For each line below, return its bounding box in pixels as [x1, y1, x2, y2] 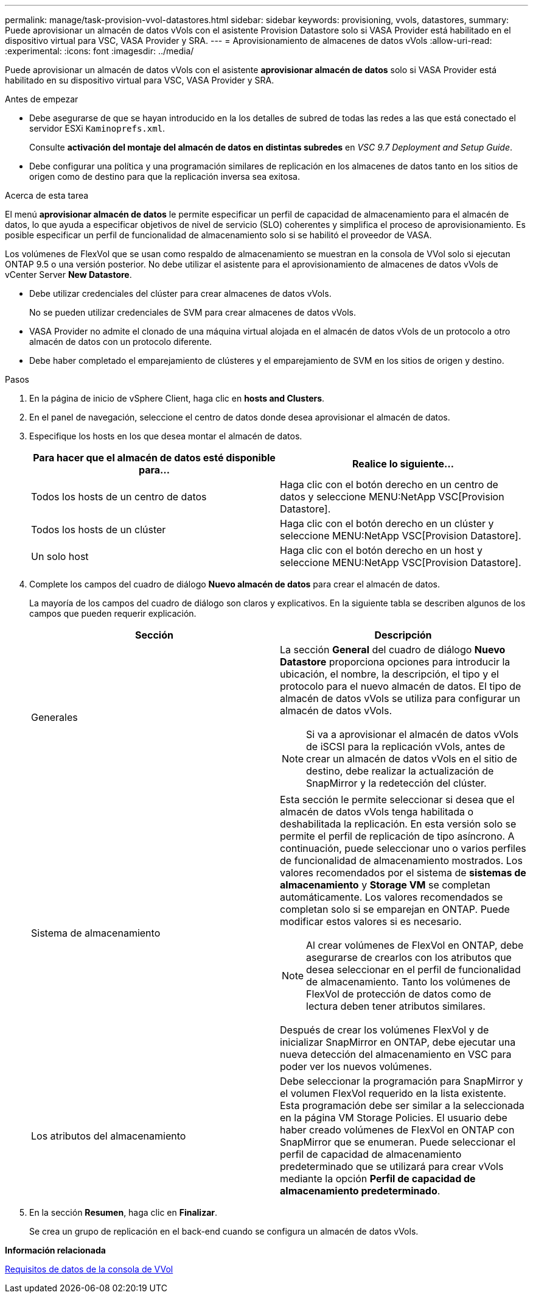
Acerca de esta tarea [5, 190, 89, 200]
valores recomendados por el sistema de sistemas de [280, 867, 526, 879]
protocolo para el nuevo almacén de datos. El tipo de [280, 680, 521, 692]
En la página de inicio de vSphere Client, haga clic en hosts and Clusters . [29, 393, 325, 403]
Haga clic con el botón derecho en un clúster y [280, 517, 494, 530]
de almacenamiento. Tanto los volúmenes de [306, 976, 510, 988]
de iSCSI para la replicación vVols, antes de [306, 740, 506, 753]
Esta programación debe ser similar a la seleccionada [280, 1099, 524, 1112]
